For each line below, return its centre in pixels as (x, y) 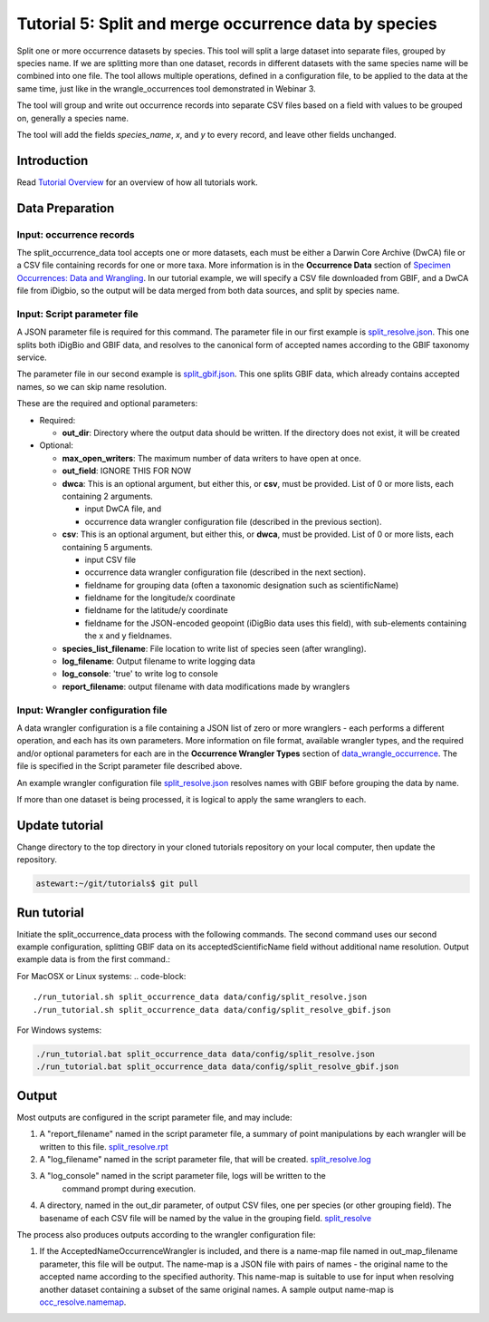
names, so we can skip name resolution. (91, 386)
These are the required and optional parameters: (107, 403)
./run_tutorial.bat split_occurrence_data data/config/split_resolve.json (206, 1055)
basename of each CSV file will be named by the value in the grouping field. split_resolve (205, 1218)
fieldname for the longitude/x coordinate (160, 598)
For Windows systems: (59, 1030)
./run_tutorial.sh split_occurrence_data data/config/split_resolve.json (200, 997)
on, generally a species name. (72, 118)
